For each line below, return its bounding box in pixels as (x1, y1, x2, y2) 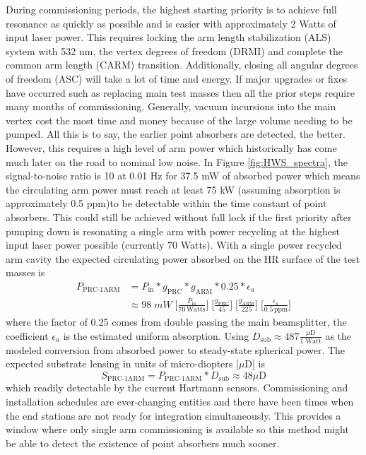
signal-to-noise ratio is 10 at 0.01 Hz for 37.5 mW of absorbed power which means (6, 168, 360, 183)
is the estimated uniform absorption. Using (63, 328, 249, 343)
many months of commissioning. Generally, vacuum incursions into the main (6, 99, 336, 114)
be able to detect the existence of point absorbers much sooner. (6, 435, 280, 450)
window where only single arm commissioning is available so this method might (6, 422, 349, 437)
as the (325, 328, 352, 343)
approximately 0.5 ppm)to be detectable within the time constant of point (6, 196, 327, 211)
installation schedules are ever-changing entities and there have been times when (6, 394, 354, 408)
